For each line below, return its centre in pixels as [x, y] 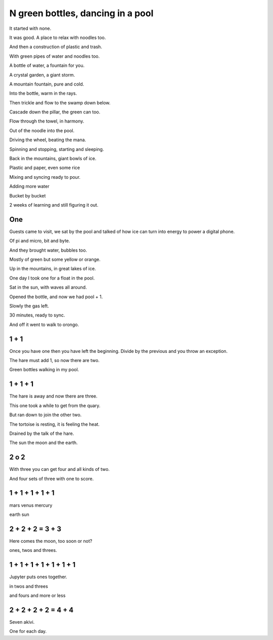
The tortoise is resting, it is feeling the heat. [54, 424]
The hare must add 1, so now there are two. [54, 361]
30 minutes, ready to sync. [37, 315]
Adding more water [29, 186]
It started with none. [30, 28]
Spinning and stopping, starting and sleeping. [57, 149]
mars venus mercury [31, 505]
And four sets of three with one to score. [52, 478]
